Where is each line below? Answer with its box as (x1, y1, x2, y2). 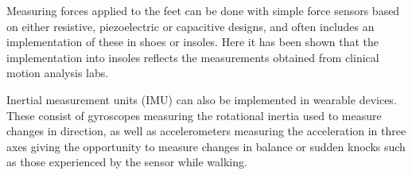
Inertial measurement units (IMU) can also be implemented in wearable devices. (6, 91, 397, 107)
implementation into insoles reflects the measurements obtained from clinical (6, 49, 379, 65)
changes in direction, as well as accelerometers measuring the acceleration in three (6, 122, 406, 139)
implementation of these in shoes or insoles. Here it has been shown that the (6, 33, 379, 50)
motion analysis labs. (6, 64, 109, 81)
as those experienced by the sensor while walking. (6, 154, 247, 170)
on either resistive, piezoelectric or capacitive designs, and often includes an (6, 17, 375, 34)
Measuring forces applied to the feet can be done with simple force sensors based (6, 2, 400, 18)
